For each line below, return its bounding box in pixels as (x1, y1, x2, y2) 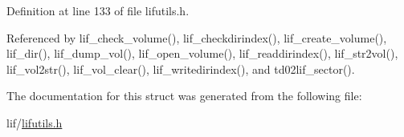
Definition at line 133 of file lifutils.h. (6, 2, 190, 18)
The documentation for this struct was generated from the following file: (6, 87, 362, 104)
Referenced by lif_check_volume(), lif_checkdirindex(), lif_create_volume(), (6, 29, 387, 46)
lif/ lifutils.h (6, 114, 63, 131)
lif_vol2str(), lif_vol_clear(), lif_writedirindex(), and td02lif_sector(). (6, 60, 355, 77)
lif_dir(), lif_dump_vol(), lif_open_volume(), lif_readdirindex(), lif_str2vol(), (6, 45, 398, 62)
